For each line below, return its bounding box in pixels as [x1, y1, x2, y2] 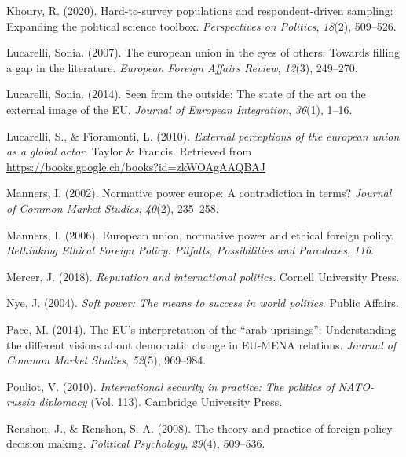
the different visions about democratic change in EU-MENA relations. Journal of [6, 336, 397, 353]
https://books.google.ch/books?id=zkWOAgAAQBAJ [6, 158, 266, 174]
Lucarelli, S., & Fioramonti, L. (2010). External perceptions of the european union [6, 127, 400, 144]
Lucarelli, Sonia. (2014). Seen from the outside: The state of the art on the [6, 86, 366, 102]
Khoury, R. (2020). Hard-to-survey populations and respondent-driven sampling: [6, 2, 393, 18]
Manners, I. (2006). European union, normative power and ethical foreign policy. [6, 226, 394, 243]
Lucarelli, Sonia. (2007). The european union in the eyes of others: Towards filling [6, 44, 401, 60]
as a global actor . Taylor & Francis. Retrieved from [6, 143, 252, 159]
